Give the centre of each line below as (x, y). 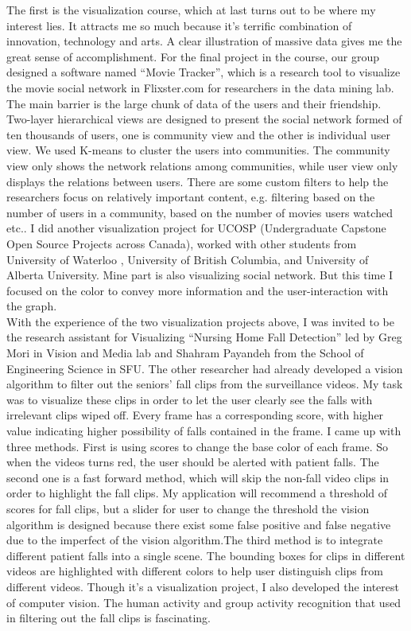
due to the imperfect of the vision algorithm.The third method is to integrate (195, 540)
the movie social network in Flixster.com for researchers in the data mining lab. (200, 87)
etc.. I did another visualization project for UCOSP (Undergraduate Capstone (196, 228)
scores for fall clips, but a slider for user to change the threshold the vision (188, 508)
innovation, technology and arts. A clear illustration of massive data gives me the (204, 41)
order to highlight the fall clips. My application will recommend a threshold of (197, 493)
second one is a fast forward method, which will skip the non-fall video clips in (198, 477)
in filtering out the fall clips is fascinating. (109, 618)
